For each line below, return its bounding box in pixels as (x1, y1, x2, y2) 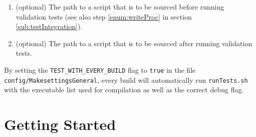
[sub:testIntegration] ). (16, 21, 83, 32)
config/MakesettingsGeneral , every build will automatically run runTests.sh (4, 74, 248, 85)
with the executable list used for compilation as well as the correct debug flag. (4, 84, 244, 95)
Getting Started (4, 114, 116, 134)
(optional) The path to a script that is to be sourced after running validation (16, 38, 252, 48)
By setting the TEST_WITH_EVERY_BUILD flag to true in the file (4, 64, 196, 75)
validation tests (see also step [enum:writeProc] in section (16, 11, 192, 22)
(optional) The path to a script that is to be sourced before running (16, 2, 224, 12)
